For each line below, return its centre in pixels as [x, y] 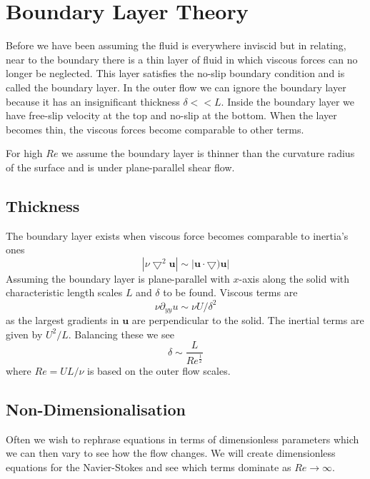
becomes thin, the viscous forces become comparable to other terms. [155, 129]
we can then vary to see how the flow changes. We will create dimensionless [171, 453]
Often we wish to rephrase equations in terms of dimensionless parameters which [182, 439]
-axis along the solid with [294, 278]
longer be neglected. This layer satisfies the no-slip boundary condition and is [175, 73]
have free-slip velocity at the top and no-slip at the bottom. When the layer [171, 115]
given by [24, 334]
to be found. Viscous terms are [230, 292]
